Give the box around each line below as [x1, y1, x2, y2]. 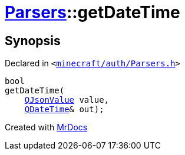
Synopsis [5, 33, 61, 48]
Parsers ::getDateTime [5, 2, 180, 22]
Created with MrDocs [5, 122, 88, 133]
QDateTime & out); [24, 105, 104, 114]
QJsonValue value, [24, 95, 110, 105]
